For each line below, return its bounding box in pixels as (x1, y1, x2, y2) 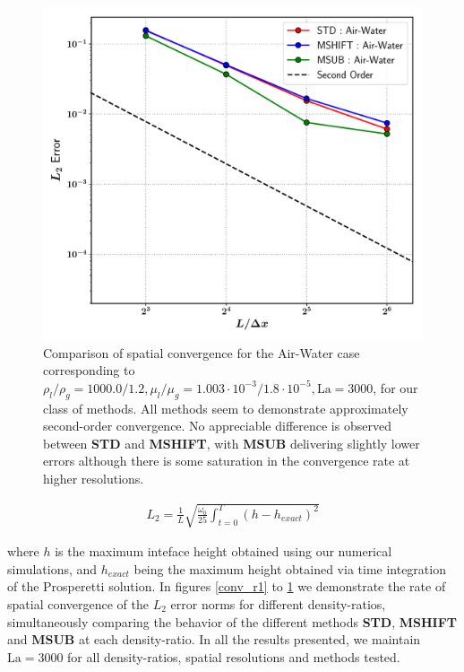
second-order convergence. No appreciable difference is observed (43, 416, 391, 435)
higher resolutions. (43, 468, 144, 487)
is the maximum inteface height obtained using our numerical (55, 542, 392, 561)
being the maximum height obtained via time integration (133, 559, 446, 578)
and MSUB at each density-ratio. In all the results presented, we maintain (7, 630, 421, 649)
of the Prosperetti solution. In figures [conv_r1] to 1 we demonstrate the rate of (7, 577, 446, 596)
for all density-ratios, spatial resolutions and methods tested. (67, 647, 400, 666)
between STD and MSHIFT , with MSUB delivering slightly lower (43, 433, 420, 452)
